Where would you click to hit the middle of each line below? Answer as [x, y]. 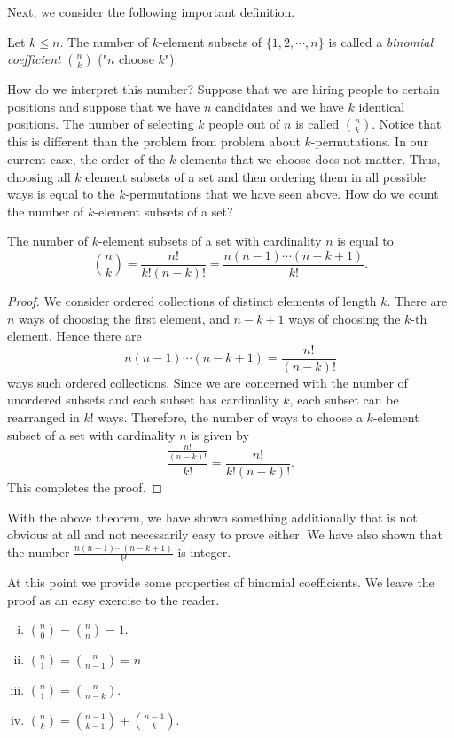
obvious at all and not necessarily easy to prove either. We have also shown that [225, 534]
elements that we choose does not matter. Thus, [310, 158]
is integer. [204, 552]
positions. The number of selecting [101, 124]
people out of [244, 124]
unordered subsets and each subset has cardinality [143, 400]
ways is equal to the [61, 194]
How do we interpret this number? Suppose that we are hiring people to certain [223, 89]
